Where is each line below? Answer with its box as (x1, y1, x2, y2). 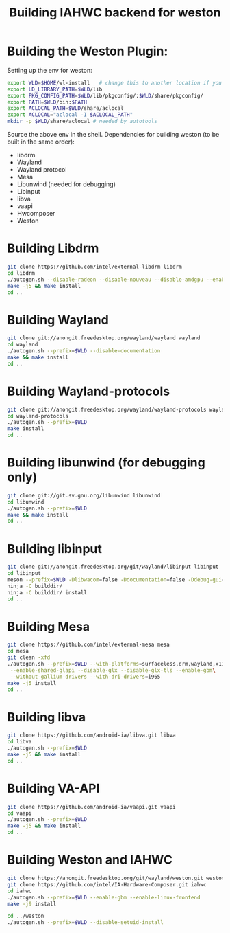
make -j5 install (7, 679, 57, 686)
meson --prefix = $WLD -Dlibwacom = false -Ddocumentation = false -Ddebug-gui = (7, 576, 225, 583)
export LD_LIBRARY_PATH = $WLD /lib (7, 86, 103, 93)
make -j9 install (7, 900, 57, 908)
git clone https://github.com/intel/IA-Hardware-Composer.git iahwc (7, 881, 207, 888)
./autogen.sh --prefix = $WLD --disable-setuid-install (7, 919, 164, 926)
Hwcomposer (16, 210, 55, 218)
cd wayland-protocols (7, 412, 69, 420)
